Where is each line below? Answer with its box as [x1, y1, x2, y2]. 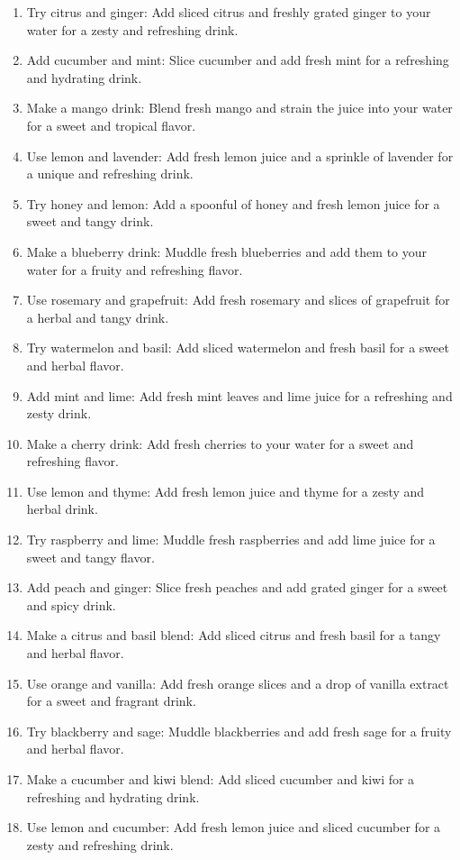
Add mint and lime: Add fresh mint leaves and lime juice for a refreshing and [26, 386, 453, 405]
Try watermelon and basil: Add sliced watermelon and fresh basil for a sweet [26, 338, 449, 357]
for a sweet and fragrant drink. [26, 691, 196, 710]
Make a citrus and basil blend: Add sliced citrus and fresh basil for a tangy [26, 626, 441, 645]
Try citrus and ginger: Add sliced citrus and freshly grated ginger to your [26, 3, 431, 21]
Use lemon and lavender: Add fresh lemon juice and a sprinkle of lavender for [26, 146, 454, 165]
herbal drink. [26, 499, 98, 518]
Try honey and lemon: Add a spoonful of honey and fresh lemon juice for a [26, 194, 440, 213]
